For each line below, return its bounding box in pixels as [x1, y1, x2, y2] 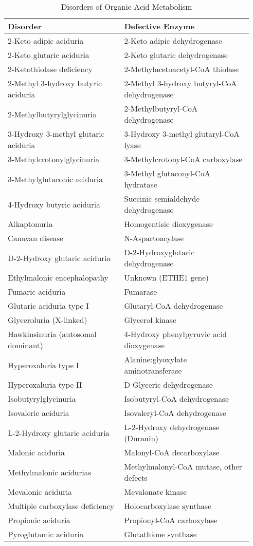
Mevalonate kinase [124, 486, 187, 497]
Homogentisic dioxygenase [124, 218, 213, 229]
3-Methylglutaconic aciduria [8, 173, 103, 185]
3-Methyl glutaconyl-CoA [124, 168, 211, 179]
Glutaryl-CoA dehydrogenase [124, 300, 223, 311]
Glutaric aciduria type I [8, 300, 89, 311]
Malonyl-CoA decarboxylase [124, 447, 219, 458]
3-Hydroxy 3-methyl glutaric [8, 128, 105, 139]
